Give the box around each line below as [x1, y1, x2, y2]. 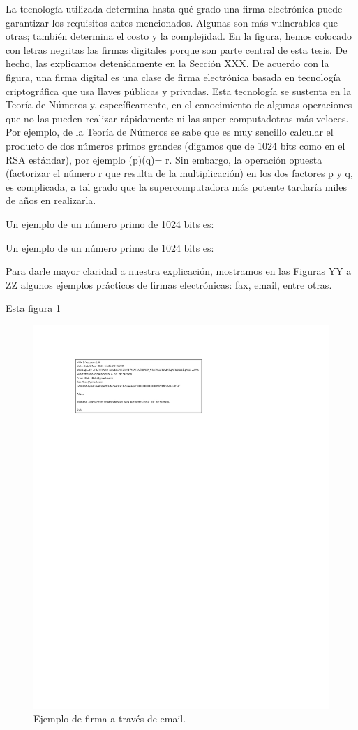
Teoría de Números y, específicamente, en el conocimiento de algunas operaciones [6, 97, 352, 112]
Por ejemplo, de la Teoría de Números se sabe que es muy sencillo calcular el [6, 124, 334, 139]
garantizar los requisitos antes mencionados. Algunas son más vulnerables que [6, 15, 338, 29]
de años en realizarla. [6, 193, 96, 208]
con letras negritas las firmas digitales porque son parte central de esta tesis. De [6, 42, 348, 57]
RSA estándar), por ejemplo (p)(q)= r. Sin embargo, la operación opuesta [6, 152, 322, 166]
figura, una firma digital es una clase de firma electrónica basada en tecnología [6, 69, 341, 84]
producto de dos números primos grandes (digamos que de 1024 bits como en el [6, 138, 345, 152]
